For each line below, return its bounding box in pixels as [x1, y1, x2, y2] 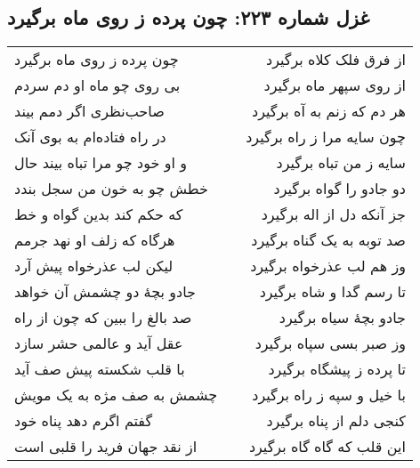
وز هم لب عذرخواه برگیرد [250, 255, 406, 277]
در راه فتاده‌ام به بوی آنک [14, 126, 166, 148]
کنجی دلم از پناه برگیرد [266, 410, 406, 432]
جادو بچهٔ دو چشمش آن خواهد [14, 281, 196, 303]
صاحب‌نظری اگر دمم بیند [14, 101, 165, 122]
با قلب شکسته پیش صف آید [14, 359, 185, 380]
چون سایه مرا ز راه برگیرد [246, 126, 406, 148]
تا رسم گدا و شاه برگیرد [259, 281, 406, 303]
